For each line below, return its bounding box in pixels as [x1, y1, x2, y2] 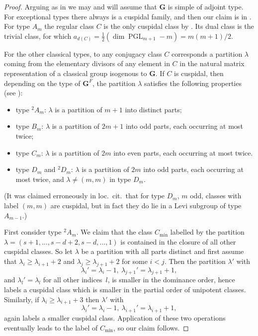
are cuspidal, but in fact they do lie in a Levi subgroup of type [50, 200, 242, 210]
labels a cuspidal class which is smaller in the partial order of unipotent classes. [4, 284, 246, 295]
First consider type [4, 227, 62, 237]
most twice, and [15, 173, 64, 184]
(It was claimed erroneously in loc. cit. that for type [4, 190, 165, 201]
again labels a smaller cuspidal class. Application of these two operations [4, 313, 226, 323]
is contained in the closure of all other [120, 236, 236, 247]
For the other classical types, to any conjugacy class [4, 48, 162, 59]
